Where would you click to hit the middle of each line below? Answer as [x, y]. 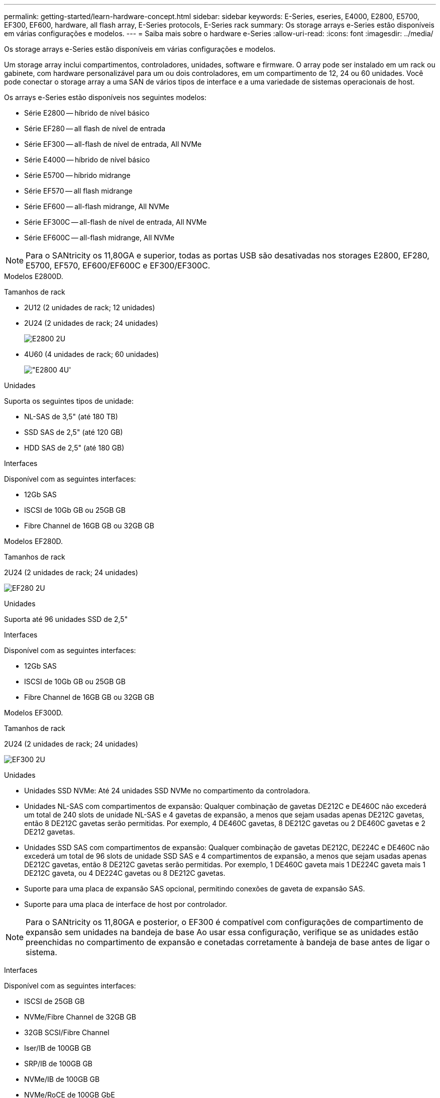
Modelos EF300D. [34, 713]
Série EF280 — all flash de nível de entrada [95, 128]
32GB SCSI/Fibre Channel [67, 1032]
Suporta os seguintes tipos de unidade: [69, 401]
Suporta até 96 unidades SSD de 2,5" [66, 619]
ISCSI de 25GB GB [54, 1001]
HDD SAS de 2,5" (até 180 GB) [74, 448]
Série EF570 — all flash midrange [78, 191]
